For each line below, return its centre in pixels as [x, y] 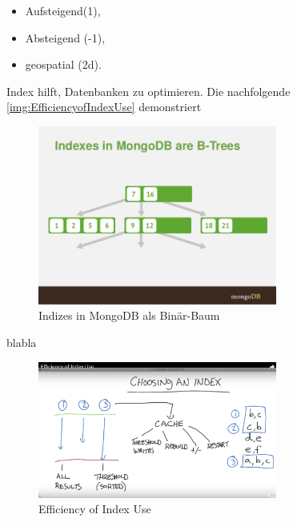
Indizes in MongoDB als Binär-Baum [129, 315]
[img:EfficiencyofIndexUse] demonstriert [104, 107]
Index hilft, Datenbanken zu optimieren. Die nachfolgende [148, 91]
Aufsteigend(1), [63, 10]
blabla [22, 342]
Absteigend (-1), [65, 37]
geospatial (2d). [63, 64]
